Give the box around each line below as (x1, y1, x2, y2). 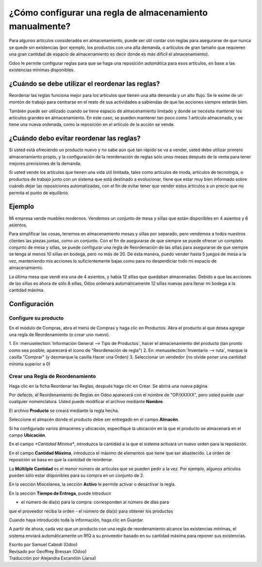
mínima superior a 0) (9, 361, 50, 367)
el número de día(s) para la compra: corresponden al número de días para (21, 499, 169, 505)
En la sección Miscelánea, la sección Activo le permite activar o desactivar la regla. (9, 481, 176, 487)
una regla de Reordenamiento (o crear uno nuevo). (9, 331, 110, 337)
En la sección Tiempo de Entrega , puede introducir (9, 490, 112, 496)
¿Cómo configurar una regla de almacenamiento (9, 7, 208, 18)
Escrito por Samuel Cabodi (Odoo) (9, 542, 78, 548)
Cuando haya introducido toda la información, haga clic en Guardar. (9, 517, 144, 523)
